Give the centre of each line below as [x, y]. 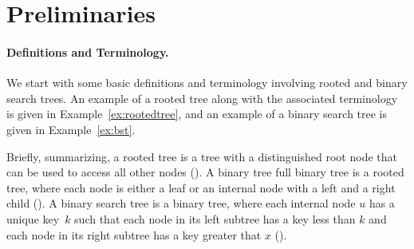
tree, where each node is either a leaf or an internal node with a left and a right [201, 187]
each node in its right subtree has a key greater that [134, 234]
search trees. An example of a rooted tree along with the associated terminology [202, 98]
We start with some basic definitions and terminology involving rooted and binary [207, 83]
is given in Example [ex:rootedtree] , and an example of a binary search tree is [197, 114]
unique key [33, 218]
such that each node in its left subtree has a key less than [215, 218]
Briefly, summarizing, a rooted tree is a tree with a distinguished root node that [202, 156]
